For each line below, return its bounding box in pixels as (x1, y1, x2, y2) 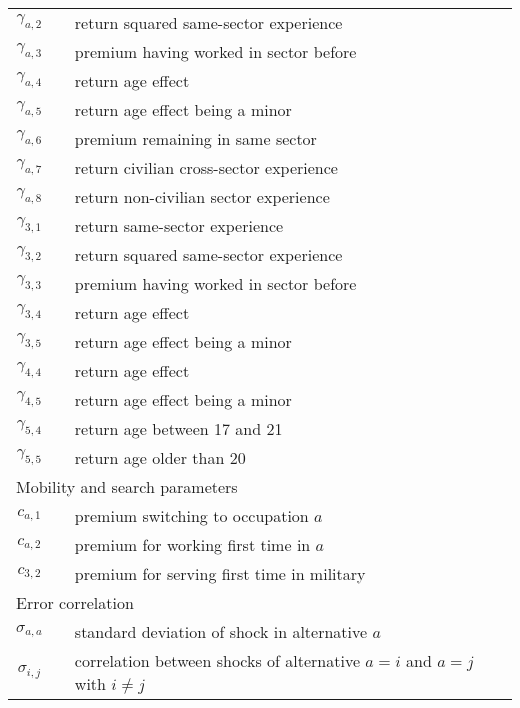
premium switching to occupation (74, 504, 309, 527)
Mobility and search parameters (16, 475, 238, 498)
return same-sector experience (74, 214, 284, 237)
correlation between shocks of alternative (74, 649, 361, 672)
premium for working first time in (74, 533, 311, 556)
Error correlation (16, 591, 134, 614)
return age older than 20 (74, 446, 246, 469)
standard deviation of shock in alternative (74, 620, 368, 643)
